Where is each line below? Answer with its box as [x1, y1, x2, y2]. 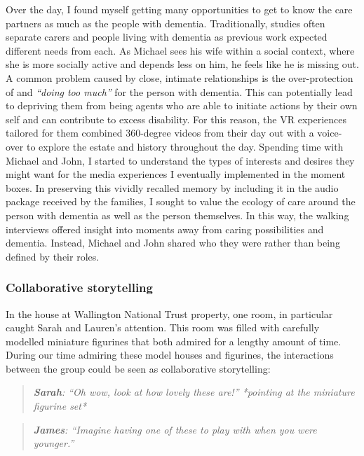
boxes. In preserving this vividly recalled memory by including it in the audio [6, 180, 339, 195]
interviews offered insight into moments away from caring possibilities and [6, 221, 324, 236]
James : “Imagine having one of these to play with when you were [33, 422, 317, 436]
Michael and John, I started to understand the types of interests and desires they [6, 153, 355, 167]
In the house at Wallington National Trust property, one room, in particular [6, 306, 333, 321]
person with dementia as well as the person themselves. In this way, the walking [6, 207, 349, 222]
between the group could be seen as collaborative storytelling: [6, 361, 271, 375]
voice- [317, 125, 342, 140]
